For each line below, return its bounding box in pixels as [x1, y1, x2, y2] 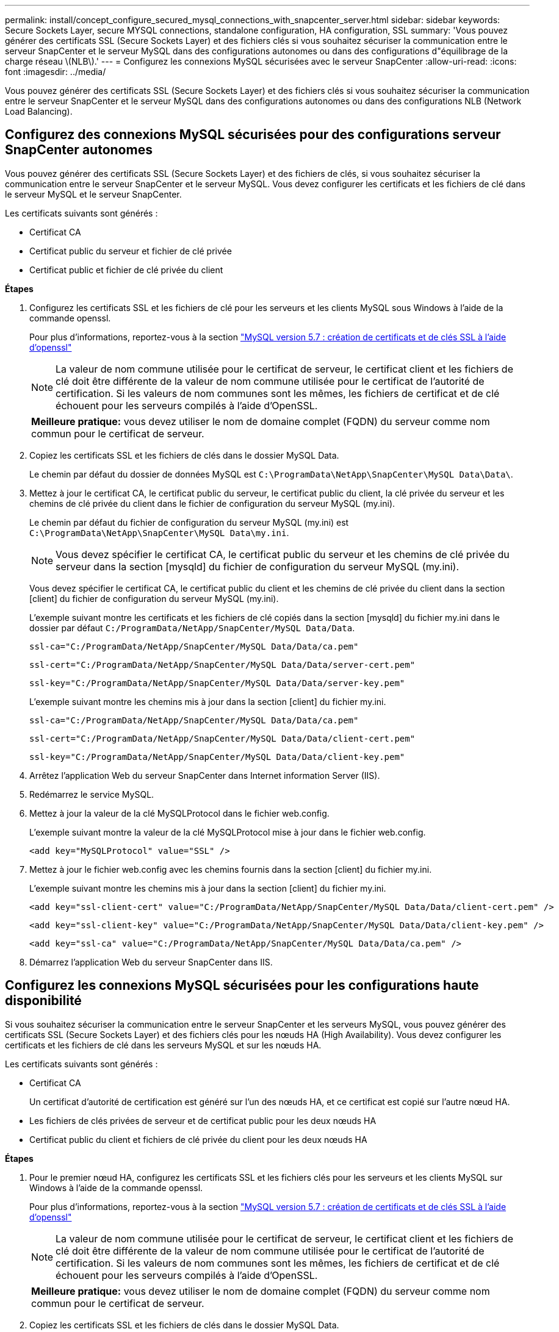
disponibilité [5, 993, 82, 1009]
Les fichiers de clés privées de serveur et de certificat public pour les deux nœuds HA [29, 1115, 377, 1126]
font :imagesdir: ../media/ [5, 66, 106, 77]
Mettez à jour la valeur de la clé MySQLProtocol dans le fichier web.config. [29, 807, 330, 818]
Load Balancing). [5, 106, 73, 116]
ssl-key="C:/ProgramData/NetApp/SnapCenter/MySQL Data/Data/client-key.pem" [29, 751, 405, 762]
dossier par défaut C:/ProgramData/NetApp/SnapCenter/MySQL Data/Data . [29, 622, 355, 633]
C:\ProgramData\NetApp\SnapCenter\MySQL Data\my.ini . [29, 527, 289, 538]
